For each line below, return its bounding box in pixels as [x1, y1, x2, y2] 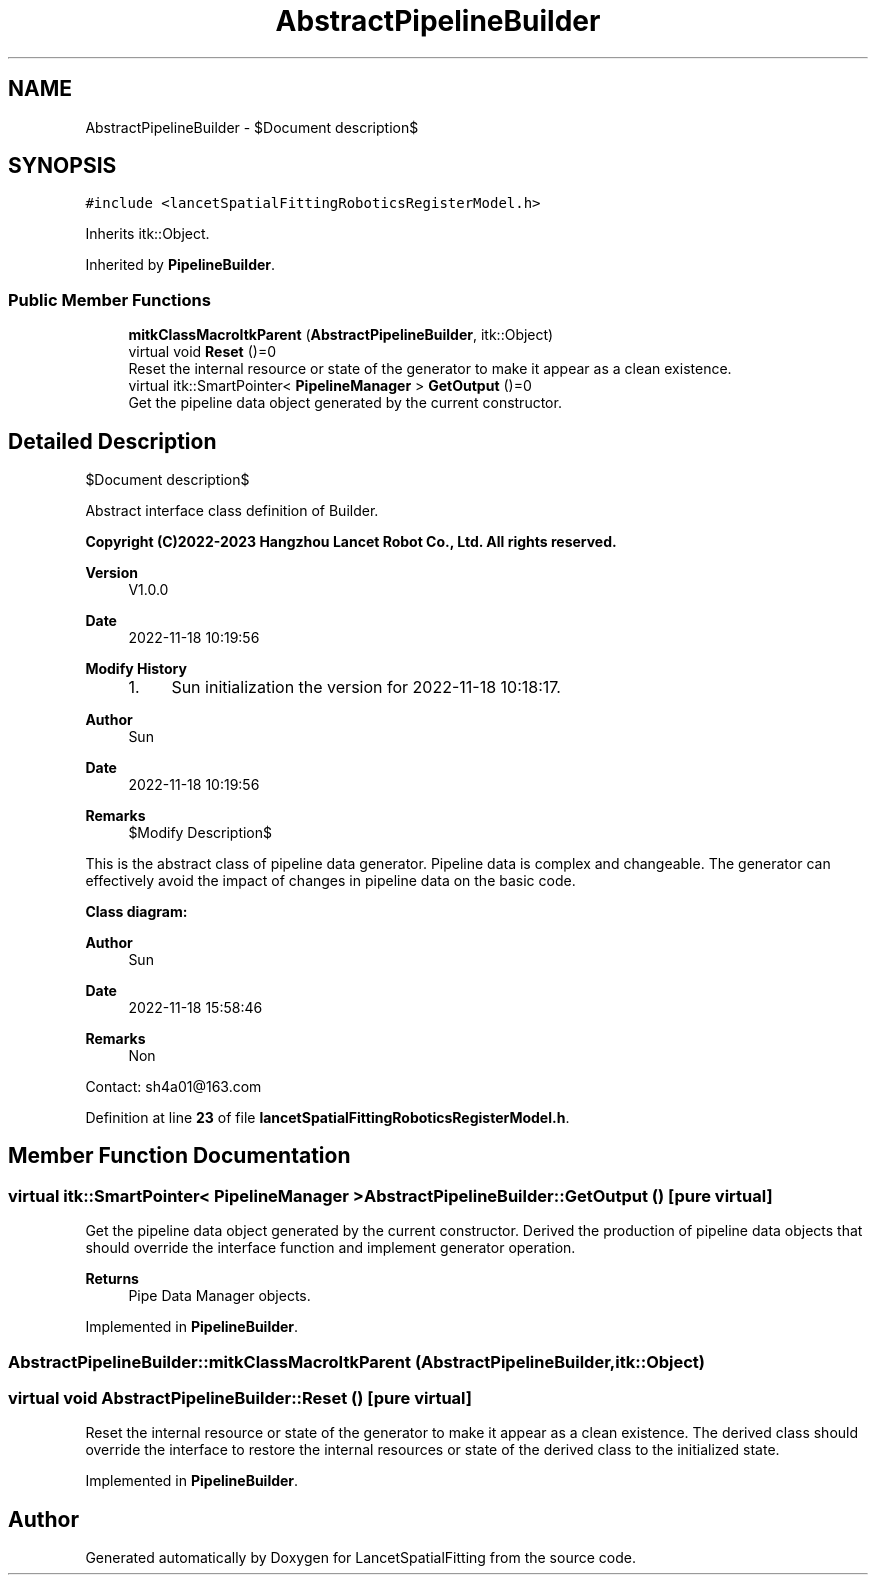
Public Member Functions [8, 289, 211, 310]
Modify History [85, 660, 187, 678]
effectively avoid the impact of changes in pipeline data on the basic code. [85, 872, 576, 890]
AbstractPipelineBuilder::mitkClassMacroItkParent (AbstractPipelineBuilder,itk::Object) [8, 1351, 706, 1372]
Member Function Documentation [8, 1143, 351, 1169]
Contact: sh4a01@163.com [85, 1078, 262, 1096]
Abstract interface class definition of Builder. [85, 502, 379, 520]
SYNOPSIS [8, 153, 117, 179]
